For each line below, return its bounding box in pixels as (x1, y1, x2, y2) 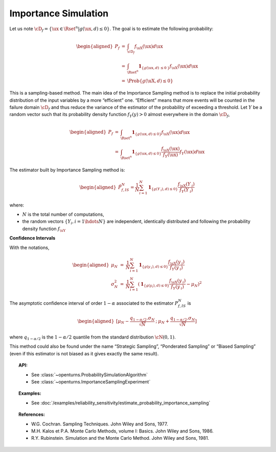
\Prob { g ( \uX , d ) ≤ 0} (127, 78, 173, 84)
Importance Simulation (9, 8, 109, 19)
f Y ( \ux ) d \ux (179, 149, 205, 156)
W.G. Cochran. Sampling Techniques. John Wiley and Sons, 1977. (31, 421, 168, 427)
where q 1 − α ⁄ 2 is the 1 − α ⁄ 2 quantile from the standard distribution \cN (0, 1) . (9, 334, 176, 341)
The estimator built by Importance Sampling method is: (9, 167, 125, 173)
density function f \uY (22, 225, 66, 233)
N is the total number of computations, (22, 211, 104, 217)
